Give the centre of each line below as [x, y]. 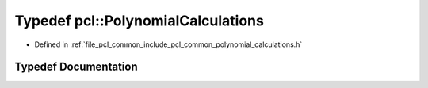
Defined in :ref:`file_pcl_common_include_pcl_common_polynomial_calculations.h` [168, 44]
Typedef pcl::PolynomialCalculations [139, 21]
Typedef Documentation [76, 67]
